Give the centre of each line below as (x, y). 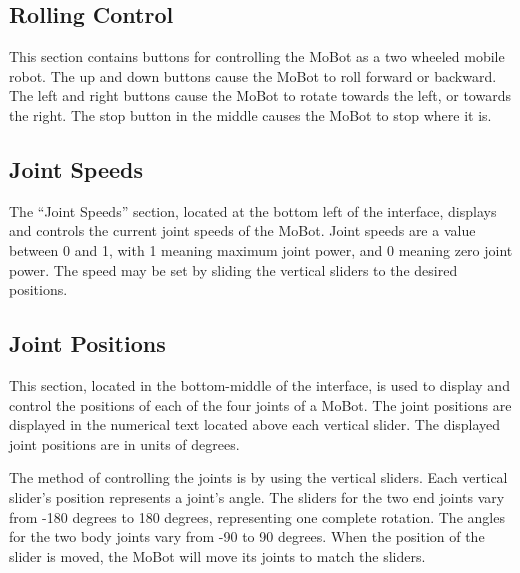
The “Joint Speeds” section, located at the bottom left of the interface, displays (253, 210)
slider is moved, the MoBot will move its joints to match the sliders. (217, 555)
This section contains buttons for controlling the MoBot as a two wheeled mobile (257, 56)
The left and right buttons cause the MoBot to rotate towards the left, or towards (260, 95)
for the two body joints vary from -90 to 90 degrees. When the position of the (247, 536)
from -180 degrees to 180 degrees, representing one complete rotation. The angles (257, 516)
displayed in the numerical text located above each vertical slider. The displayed (255, 424)
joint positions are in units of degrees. (124, 443)
